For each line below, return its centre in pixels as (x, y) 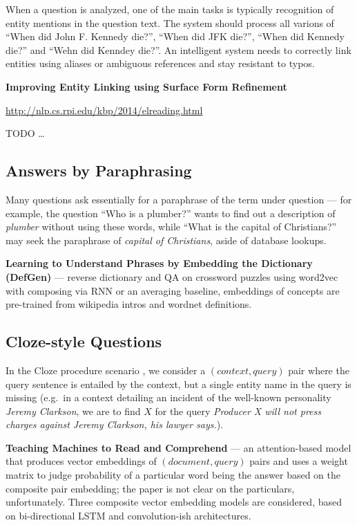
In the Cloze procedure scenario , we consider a (106, 370)
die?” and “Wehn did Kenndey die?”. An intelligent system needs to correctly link (178, 49)
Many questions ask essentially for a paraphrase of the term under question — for (179, 199)
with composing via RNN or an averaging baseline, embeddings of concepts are (173, 290)
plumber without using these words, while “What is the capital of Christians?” (171, 227)
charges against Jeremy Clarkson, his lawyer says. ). (115, 424)
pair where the (319, 370)
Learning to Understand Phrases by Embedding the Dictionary (159, 263)
